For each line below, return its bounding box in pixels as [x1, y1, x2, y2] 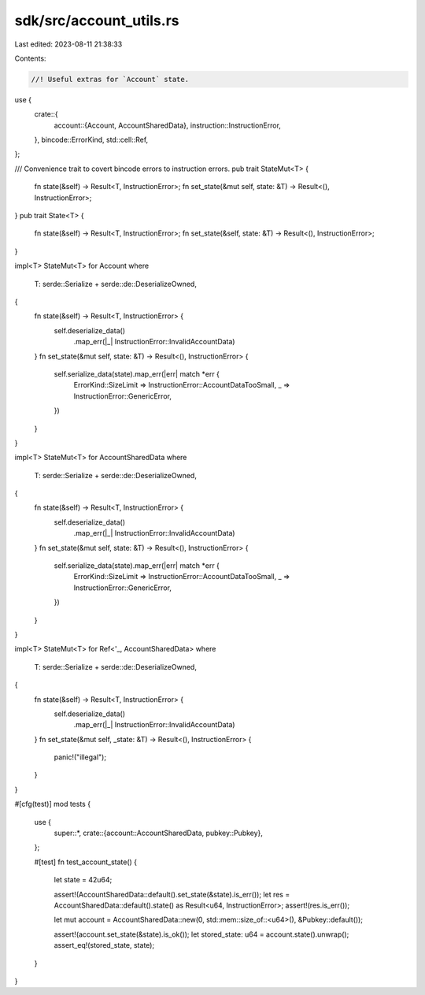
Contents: [14, 54, 46, 63]
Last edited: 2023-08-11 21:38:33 [14, 39, 123, 49]
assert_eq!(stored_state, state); [54, 941, 155, 950]
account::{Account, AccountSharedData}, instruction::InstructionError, [54, 121, 281, 130]
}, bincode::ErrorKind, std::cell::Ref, [34, 135, 149, 145]
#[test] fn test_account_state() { [34, 857, 138, 867]
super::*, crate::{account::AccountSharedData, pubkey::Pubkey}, [54, 828, 264, 838]
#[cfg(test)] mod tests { [14, 800, 91, 809]
